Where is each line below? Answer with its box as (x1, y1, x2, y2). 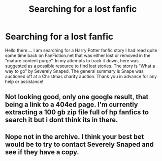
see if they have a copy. (5, 148, 80, 156)
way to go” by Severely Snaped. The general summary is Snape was (5, 68, 144, 74)
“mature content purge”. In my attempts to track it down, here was (5, 57, 139, 63)
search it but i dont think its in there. (5, 116, 118, 124)
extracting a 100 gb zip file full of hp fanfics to (5, 108, 149, 116)
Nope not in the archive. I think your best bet (5, 133, 144, 141)
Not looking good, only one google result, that (5, 93, 149, 101)
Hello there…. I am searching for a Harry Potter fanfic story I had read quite (5, 47, 158, 53)
